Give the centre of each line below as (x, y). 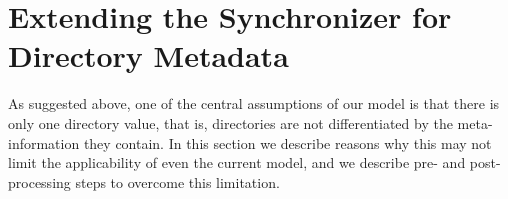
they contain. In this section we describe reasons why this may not (287, 142)
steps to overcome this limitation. (177, 181)
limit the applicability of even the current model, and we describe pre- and (237, 162)
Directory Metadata (148, 55)
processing (39, 181)
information (44, 142)
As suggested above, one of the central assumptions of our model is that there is (254, 103)
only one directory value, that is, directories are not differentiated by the (230, 122)
